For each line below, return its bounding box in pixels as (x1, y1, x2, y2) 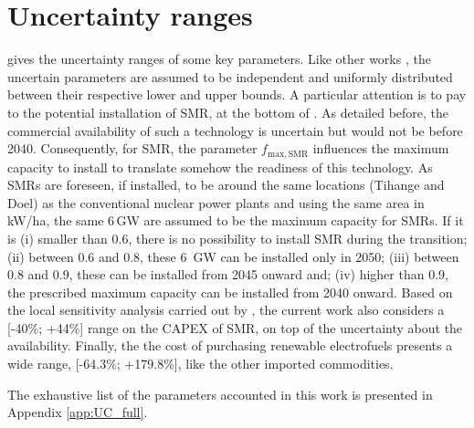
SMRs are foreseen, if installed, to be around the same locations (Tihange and (7, 175, 445, 194)
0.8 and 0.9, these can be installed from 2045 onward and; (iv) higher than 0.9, (7, 265, 448, 284)
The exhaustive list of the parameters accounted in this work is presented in (7, 384, 433, 403)
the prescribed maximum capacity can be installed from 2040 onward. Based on (7, 282, 453, 301)
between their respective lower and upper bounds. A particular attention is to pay (7, 85, 467, 104)
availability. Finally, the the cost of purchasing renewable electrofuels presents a (7, 336, 453, 355)
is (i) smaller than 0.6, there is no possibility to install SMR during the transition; (7, 228, 468, 247)
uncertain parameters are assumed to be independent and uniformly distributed (7, 67, 453, 86)
